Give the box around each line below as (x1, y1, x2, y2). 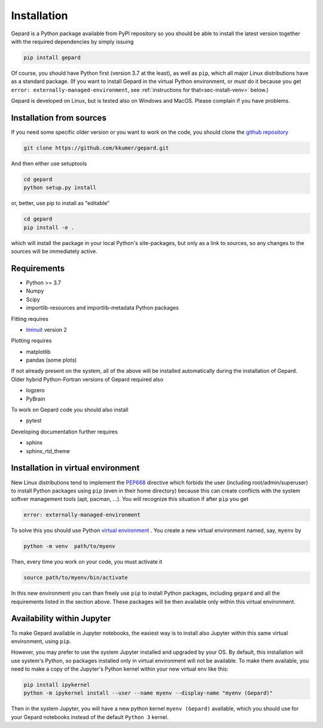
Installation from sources (11, 112, 107, 123)
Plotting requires (11, 337, 52, 344)
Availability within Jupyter (11, 613, 111, 624)
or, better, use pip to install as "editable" (11, 200, 110, 207)
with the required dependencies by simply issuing (11, 38, 134, 45)
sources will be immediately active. (11, 248, 98, 255)
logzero (26, 387, 45, 394)
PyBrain (26, 395, 45, 402)
